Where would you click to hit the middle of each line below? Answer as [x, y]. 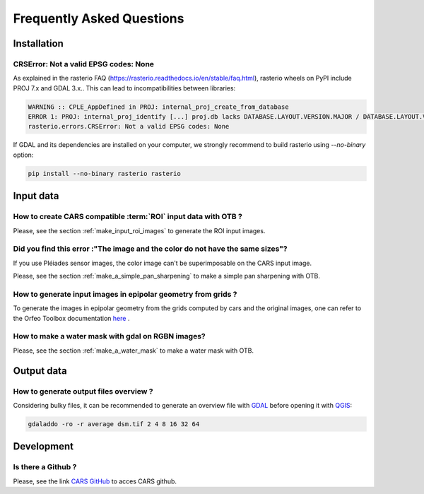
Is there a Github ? [45, 467]
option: [23, 155]
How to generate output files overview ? [83, 391]
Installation [38, 43]
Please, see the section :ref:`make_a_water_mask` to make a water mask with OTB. [134, 351]
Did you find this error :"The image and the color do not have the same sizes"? [150, 249]
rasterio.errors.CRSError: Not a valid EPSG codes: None [129, 127]
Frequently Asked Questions [99, 18]
